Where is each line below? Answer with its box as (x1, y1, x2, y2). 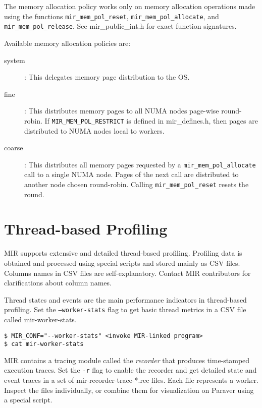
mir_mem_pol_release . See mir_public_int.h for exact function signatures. (4, 21, 237, 31)
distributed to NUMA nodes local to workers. (24, 125, 165, 136)
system (4, 54, 25, 65)
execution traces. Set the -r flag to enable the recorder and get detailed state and (4, 365, 257, 375)
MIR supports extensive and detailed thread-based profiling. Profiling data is (4, 248, 242, 258)
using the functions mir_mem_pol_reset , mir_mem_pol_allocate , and (4, 11, 219, 21)
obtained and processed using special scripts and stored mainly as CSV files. (4, 257, 240, 268)
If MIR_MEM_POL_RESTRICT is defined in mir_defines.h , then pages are (44, 115, 258, 126)
